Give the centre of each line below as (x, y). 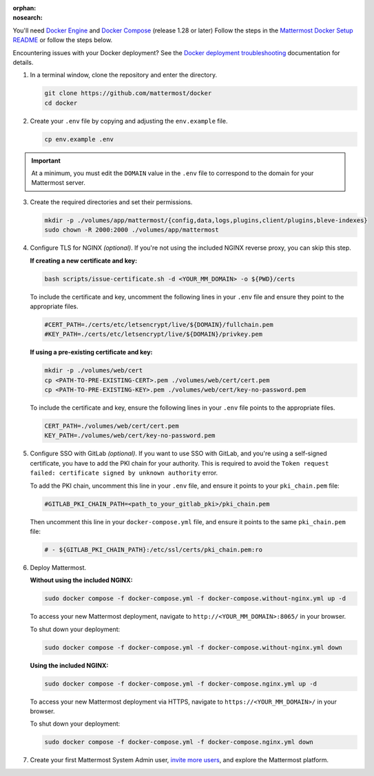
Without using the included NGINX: (82, 580)
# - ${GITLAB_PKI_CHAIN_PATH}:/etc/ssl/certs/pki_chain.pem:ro (154, 549)
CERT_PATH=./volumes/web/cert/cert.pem (112, 426)
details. (23, 62)
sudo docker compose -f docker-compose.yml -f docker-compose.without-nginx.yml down (193, 647)
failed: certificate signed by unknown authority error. (124, 473)
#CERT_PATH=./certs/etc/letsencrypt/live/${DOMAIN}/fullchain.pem (159, 325)
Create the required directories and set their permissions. (111, 202)
